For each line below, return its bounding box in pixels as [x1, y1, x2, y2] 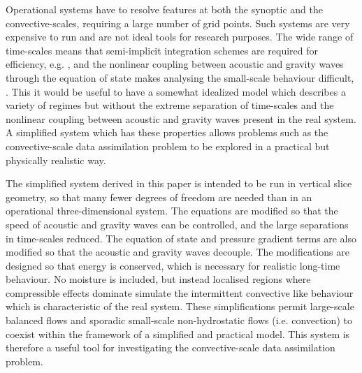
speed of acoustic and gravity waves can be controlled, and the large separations [6, 217, 349, 231]
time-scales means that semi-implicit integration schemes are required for [6, 43, 319, 57]
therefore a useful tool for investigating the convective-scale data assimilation [6, 340, 335, 355]
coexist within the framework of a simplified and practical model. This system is [6, 326, 350, 341]
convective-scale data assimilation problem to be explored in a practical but [6, 138, 330, 153]
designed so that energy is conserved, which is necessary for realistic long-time [6, 258, 340, 272]
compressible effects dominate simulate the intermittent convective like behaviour [6, 285, 354, 300]
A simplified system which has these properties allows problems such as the [6, 125, 328, 140]
